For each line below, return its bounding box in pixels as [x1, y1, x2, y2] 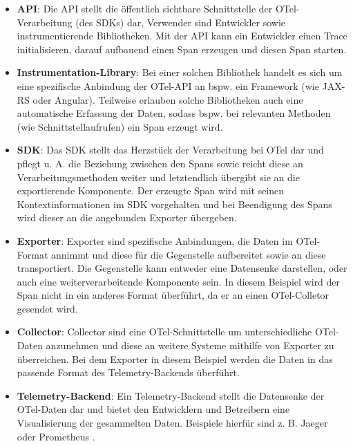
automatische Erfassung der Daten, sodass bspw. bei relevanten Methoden [17, 106, 331, 120]
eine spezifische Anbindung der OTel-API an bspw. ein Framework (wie [17, 78, 319, 93]
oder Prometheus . [17, 429, 95, 443]
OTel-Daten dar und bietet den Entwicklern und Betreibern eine [17, 402, 290, 416]
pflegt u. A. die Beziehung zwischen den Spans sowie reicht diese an [17, 156, 303, 170]
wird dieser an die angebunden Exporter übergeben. [17, 210, 237, 225]
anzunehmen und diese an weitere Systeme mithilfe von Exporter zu [46, 338, 334, 353]
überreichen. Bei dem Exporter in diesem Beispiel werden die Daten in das [17, 351, 333, 366]
